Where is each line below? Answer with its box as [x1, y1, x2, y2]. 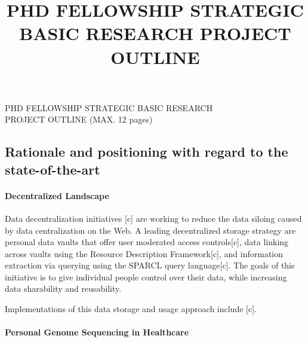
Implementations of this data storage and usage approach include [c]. [5, 303, 257, 315]
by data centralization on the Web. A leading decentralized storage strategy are [5, 224, 296, 236]
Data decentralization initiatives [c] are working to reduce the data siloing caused [5, 212, 302, 224]
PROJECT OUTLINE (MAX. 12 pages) [5, 113, 153, 126]
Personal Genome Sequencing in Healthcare [5, 326, 189, 338]
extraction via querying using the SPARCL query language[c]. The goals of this [5, 259, 295, 271]
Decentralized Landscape [5, 189, 109, 201]
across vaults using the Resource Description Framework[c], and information [5, 247, 284, 259]
